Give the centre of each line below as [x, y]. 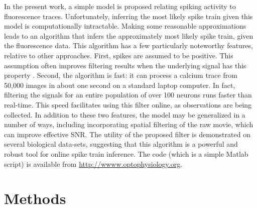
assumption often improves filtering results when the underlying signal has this [125, 65]
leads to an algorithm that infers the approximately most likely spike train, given [129, 35]
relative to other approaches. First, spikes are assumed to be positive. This [119, 55]
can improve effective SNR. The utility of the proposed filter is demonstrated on [127, 134]
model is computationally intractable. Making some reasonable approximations [125, 26]
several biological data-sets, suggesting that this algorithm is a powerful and [121, 144]
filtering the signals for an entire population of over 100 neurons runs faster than [128, 95]
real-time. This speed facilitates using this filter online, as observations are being [128, 104]
